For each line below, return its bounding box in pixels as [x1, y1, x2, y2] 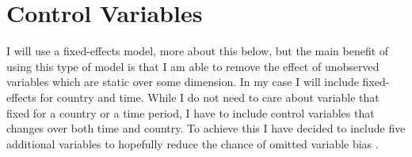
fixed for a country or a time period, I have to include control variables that [6, 104, 375, 121]
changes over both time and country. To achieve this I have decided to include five [6, 120, 406, 136]
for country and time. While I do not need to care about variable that [40, 88, 380, 105]
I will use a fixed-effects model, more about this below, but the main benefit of [6, 43, 389, 59]
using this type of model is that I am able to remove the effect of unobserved [6, 58, 380, 74]
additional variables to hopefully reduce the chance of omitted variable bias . [6, 135, 379, 151]
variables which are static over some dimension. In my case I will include [6, 73, 359, 90]
